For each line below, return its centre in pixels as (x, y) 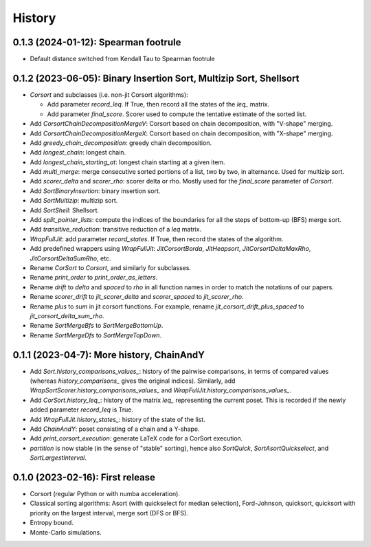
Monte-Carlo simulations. (66, 532)
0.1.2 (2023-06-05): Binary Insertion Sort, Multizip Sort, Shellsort (156, 78)
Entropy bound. (52, 523)
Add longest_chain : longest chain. (78, 153)
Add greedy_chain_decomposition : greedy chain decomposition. (121, 143)
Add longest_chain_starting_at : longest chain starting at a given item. (128, 162)
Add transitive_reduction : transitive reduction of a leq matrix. (116, 230)
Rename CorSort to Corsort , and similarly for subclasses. (111, 268)
